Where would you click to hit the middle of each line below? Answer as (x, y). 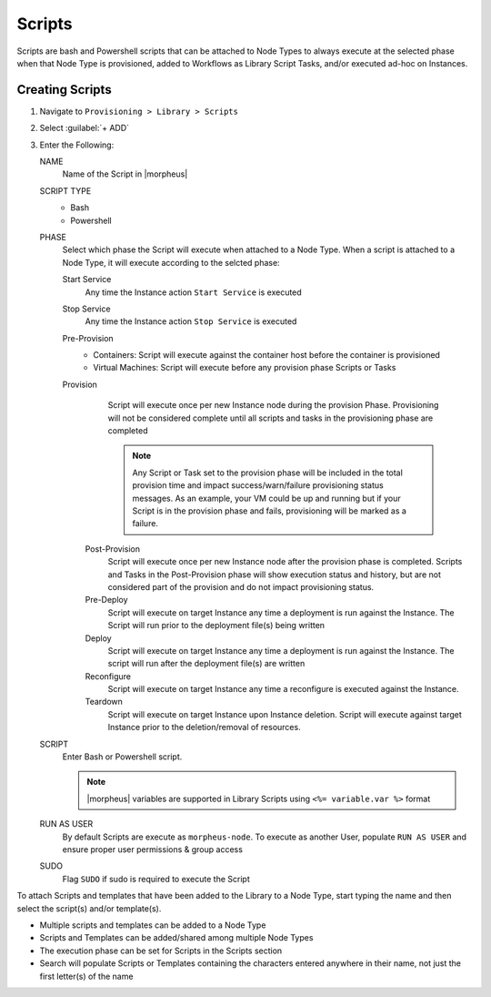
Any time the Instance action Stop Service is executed (191, 321)
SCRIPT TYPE (65, 190)
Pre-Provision (88, 338)
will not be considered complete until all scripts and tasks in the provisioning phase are (271, 418)
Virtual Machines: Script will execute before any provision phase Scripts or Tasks (245, 368)
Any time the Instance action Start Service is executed (193, 292)
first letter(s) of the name (86, 976)
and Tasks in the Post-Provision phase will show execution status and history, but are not (274, 575)
